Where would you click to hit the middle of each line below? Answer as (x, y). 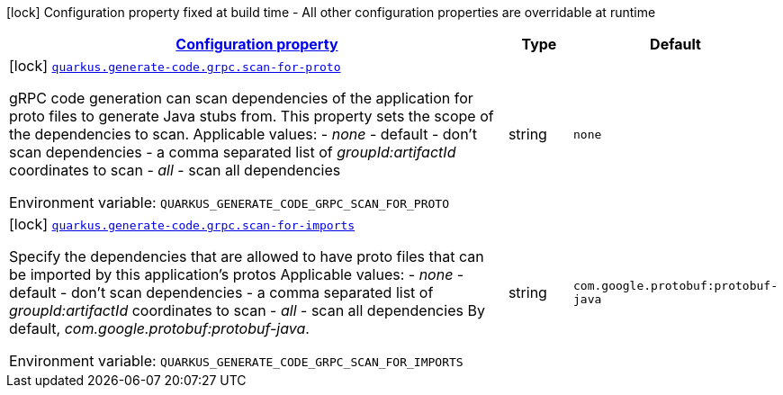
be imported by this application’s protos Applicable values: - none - (237, 274)
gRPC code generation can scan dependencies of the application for (241, 98)
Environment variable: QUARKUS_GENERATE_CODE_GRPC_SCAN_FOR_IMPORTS (236, 361)
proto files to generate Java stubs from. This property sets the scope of (252, 116)
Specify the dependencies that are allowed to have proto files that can (247, 256)
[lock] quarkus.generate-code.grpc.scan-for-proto (175, 66)
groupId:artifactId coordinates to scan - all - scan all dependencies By (247, 310)
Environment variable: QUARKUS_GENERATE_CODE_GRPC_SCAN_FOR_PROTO (229, 202)
